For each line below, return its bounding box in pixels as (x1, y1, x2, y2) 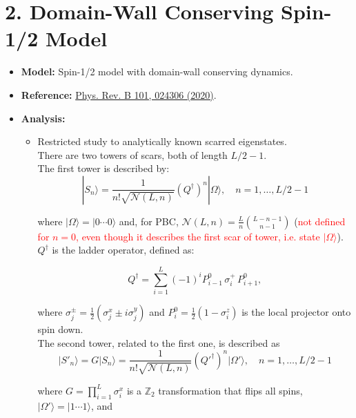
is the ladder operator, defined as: (52, 243, 195, 257)
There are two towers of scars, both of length (37, 147, 228, 162)
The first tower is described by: (37, 161, 170, 175)
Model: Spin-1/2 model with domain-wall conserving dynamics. (21, 64, 293, 79)
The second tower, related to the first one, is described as (37, 335, 280, 350)
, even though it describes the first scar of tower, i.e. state (76, 229, 320, 243)
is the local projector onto (241, 305, 351, 319)
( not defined (294, 213, 346, 228)
